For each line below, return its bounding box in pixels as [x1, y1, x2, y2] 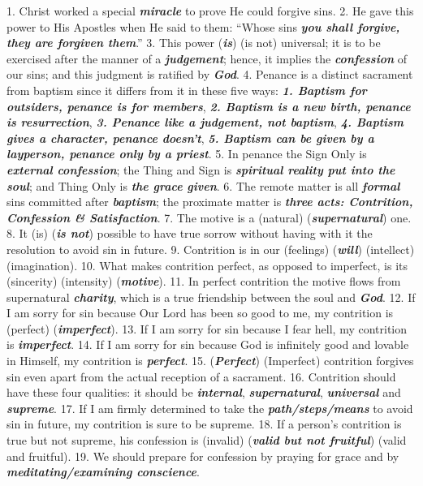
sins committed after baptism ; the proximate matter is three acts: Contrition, [6, 193, 413, 210]
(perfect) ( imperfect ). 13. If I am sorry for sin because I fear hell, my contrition [6, 320, 408, 337]
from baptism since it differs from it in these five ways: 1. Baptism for [6, 81, 367, 98]
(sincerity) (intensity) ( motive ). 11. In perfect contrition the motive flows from [6, 273, 401, 290]
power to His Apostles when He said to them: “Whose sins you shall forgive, [6, 18, 400, 35]
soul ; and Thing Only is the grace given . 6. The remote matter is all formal [6, 177, 400, 194]
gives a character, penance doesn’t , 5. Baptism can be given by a [6, 129, 374, 146]
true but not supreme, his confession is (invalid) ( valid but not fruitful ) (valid [6, 432, 407, 449]
